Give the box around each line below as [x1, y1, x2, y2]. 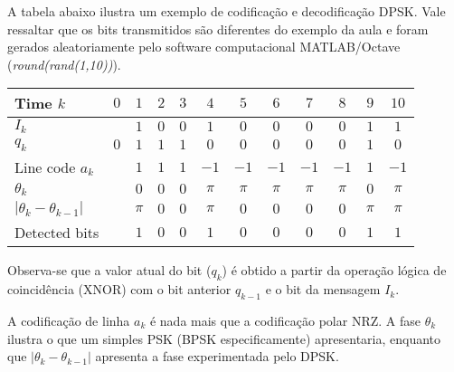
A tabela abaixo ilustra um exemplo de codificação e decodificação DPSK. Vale [7, 2, 446, 20]
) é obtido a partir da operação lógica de [222, 261, 447, 280]
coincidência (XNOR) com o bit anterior [7, 280, 232, 299]
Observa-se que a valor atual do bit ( [7, 261, 212, 280]
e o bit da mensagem [265, 280, 381, 299]
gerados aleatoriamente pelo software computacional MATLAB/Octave [7, 37, 401, 56]
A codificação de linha [7, 311, 130, 330]
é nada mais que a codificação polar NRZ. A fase [149, 311, 421, 330]
